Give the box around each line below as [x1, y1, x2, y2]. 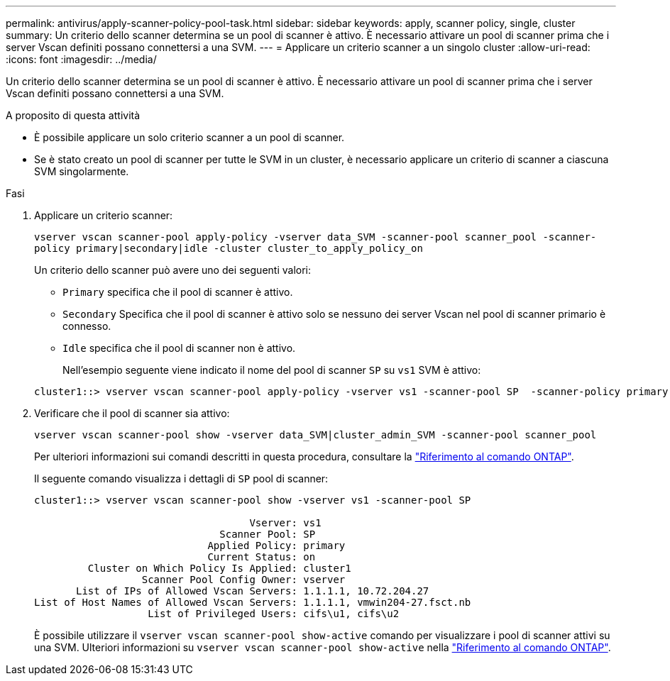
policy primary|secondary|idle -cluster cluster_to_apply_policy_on [34, 243, 423, 254]
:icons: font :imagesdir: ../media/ [6, 53, 157, 65]
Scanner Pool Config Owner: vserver [141, 574, 346, 585]
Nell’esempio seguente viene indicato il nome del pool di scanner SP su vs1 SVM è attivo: [62, 364, 481, 376]
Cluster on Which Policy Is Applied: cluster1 [87, 563, 351, 574]
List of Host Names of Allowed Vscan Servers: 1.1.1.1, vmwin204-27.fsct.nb [34, 597, 471, 608]
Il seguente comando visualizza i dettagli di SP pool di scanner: [34, 472, 329, 485]
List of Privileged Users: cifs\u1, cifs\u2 [148, 608, 400, 619]
